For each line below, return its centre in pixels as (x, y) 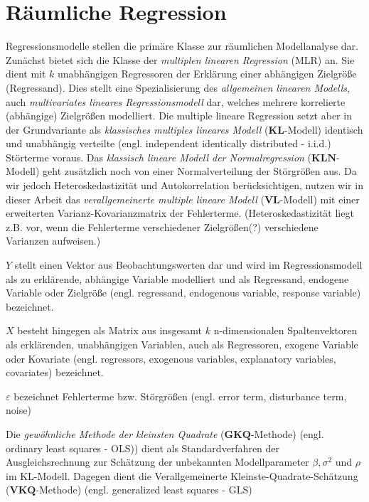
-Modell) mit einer (320, 199)
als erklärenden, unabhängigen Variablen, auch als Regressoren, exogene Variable (182, 344)
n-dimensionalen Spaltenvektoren (285, 330)
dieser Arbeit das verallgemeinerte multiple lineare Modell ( (135, 199)
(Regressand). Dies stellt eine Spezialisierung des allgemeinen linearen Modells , (178, 87)
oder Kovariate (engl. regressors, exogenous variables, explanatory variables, (171, 358)
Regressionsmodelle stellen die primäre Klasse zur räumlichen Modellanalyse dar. (182, 46)
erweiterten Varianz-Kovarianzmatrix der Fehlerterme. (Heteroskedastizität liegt (180, 213)
